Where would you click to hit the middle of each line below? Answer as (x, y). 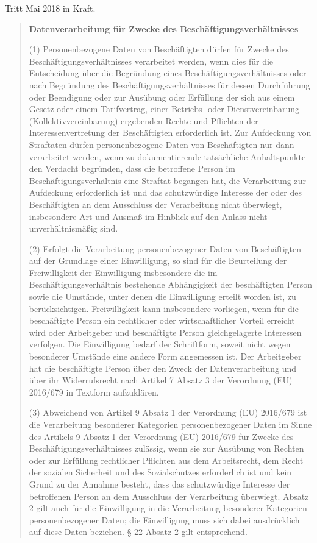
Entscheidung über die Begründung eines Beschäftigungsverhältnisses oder (168, 73)
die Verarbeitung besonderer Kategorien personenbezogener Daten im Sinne (170, 424)
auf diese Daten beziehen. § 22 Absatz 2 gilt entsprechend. (138, 532)
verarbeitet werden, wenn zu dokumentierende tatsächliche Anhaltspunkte (167, 156)
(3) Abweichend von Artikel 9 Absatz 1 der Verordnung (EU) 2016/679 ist (168, 412)
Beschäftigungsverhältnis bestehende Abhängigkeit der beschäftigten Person (170, 284)
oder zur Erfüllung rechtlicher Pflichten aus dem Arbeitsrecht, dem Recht (166, 460)
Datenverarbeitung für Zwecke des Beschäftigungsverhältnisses (164, 28)
